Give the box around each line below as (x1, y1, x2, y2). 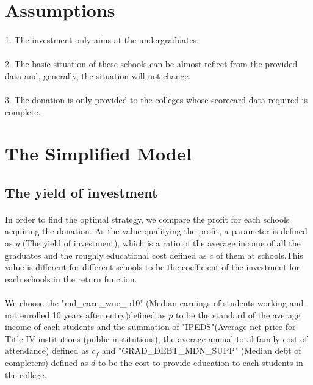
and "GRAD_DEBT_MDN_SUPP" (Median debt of (101, 344, 301, 357)
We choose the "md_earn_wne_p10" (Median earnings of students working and (5, 297, 304, 309)
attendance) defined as (5, 344, 89, 357)
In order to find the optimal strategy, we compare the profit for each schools (5, 212, 290, 225)
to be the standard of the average (175, 308, 301, 321)
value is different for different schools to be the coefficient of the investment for (5, 261, 300, 273)
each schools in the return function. (5, 272, 137, 285)
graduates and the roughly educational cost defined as (5, 248, 207, 261)
